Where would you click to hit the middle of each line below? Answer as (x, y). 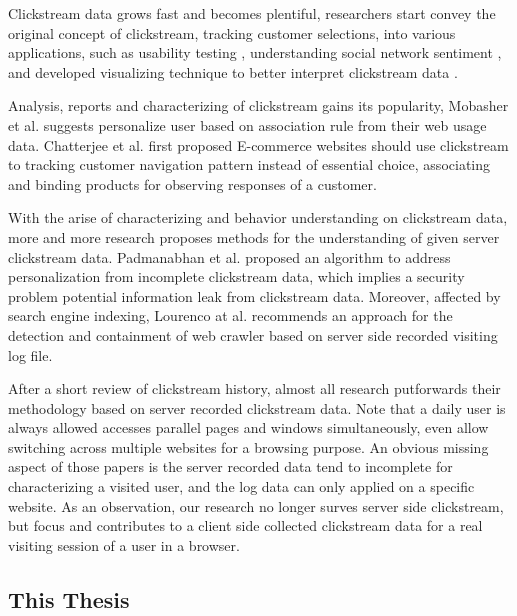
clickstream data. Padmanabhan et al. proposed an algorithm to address (229, 256)
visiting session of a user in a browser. (124, 544)
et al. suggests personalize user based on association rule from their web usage (247, 124)
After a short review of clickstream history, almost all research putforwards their (254, 388)
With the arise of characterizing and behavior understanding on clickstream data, (258, 217)
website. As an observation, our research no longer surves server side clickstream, (256, 505)
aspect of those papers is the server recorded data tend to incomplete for (230, 466)
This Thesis (69, 598)
